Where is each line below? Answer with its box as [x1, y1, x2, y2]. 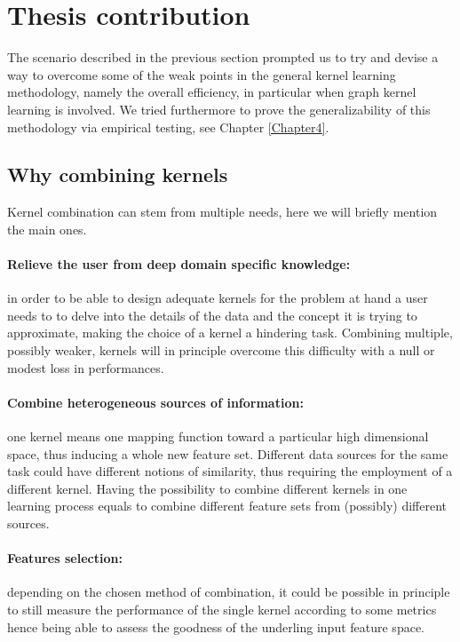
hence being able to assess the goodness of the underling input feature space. [7, 617, 424, 636]
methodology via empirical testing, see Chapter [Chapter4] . [7, 117, 329, 136]
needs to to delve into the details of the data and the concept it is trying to [7, 305, 417, 324]
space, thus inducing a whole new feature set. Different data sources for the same [7, 444, 448, 463]
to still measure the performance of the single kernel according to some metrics [7, 600, 437, 618]
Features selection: [7, 549, 123, 567]
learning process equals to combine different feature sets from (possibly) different [7, 496, 448, 515]
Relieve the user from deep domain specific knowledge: [7, 255, 351, 273]
